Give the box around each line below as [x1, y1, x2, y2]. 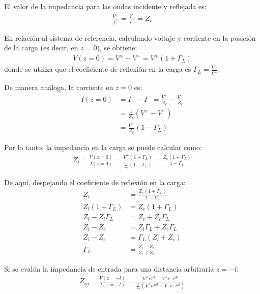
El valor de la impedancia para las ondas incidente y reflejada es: [4, 1, 207, 11]
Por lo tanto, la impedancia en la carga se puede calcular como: [4, 141, 202, 152]
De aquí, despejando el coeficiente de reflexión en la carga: [4, 177, 186, 187]
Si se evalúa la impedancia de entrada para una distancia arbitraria [4, 263, 214, 274]
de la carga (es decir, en [4, 42, 78, 53]
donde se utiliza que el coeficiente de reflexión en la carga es [4, 64, 191, 74]
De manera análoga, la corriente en [4, 82, 113, 93]
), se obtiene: [97, 42, 137, 53]
